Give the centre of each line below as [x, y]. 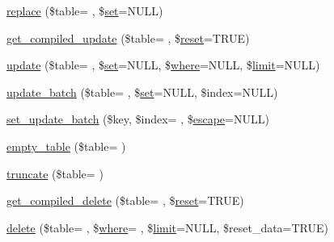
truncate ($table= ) [55, 173]
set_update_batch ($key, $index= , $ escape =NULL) [138, 119]
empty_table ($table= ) [66, 146]
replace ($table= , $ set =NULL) [85, 10]
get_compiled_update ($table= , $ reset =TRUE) [128, 38]
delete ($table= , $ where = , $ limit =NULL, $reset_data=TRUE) [168, 227]
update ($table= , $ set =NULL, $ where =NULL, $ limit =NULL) [163, 65]
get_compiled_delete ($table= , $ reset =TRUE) [125, 200]
